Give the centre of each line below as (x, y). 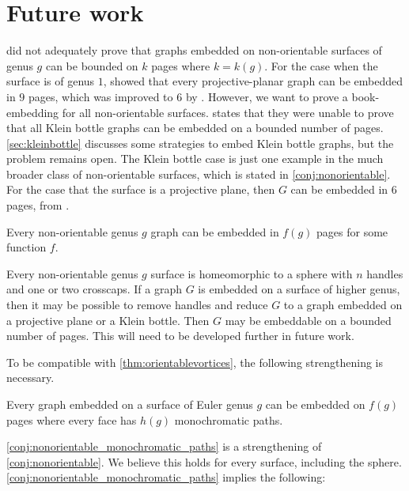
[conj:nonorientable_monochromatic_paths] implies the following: (166, 477)
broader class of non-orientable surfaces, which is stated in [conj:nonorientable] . (199, 174)
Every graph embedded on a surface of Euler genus (130, 404)
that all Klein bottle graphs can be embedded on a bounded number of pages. (195, 128)
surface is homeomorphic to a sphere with (252, 273)
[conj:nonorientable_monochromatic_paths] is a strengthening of (164, 446)
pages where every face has (72, 419)
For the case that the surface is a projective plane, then (141, 189)
